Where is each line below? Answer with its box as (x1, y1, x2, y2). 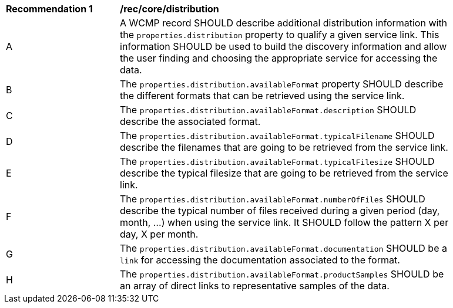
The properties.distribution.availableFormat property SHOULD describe (120, 78, 444, 90)
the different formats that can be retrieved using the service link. (120, 90, 405, 101)
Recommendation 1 (6, 3, 93, 15)
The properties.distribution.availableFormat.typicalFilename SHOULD (120, 130, 435, 141)
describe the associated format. (120, 116, 261, 127)
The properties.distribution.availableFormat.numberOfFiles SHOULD (120, 193, 425, 205)
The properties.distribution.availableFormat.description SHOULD (120, 104, 417, 116)
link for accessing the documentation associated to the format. (120, 254, 400, 266)
